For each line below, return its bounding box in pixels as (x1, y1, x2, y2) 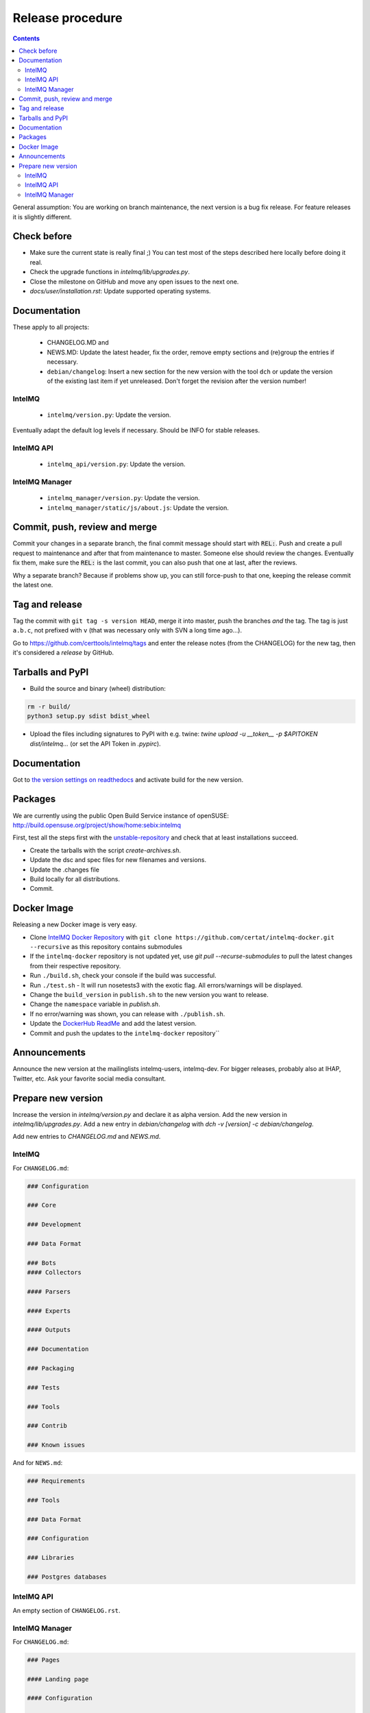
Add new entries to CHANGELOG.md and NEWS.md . (12, 1133, 161, 1141)
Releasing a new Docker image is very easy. (12, 920, 137, 928)
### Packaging (27, 1364, 75, 1372)
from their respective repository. (29, 961, 121, 970)
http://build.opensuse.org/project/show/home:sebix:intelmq (12, 821, 182, 829)
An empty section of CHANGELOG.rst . (12, 1606, 121, 1614)
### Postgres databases (27, 1573, 108, 1581)
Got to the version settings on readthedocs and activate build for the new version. (12, 775, 243, 784)
